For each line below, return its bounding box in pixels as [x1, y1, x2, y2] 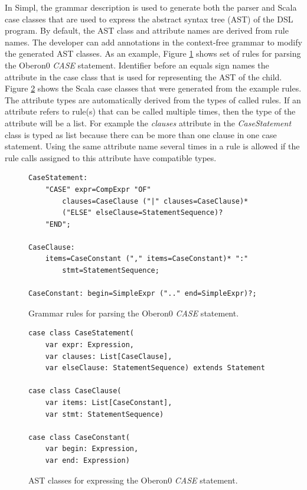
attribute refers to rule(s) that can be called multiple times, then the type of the [5, 105, 296, 117]
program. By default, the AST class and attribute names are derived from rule [5, 24, 289, 37]
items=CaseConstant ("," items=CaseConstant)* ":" [45, 254, 249, 263]
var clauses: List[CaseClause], [45, 352, 172, 361]
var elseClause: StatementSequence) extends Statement [45, 364, 265, 373]
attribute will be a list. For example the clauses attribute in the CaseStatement [5, 116, 292, 129]
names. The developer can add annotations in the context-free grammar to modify [5, 35, 302, 48]
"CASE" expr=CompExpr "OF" [45, 185, 151, 194]
